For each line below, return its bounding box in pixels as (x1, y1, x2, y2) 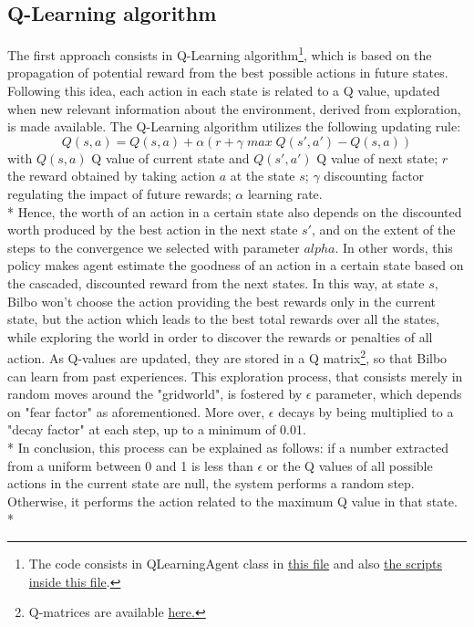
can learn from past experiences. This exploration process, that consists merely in (7, 366, 463, 385)
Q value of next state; (316, 148, 438, 167)
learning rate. (247, 184, 323, 204)
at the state (230, 166, 295, 185)
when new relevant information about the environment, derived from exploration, (7, 99, 461, 118)
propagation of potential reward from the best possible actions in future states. (7, 63, 448, 82)
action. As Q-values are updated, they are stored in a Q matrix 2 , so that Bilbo (7, 346, 448, 368)
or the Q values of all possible (266, 455, 433, 475)
